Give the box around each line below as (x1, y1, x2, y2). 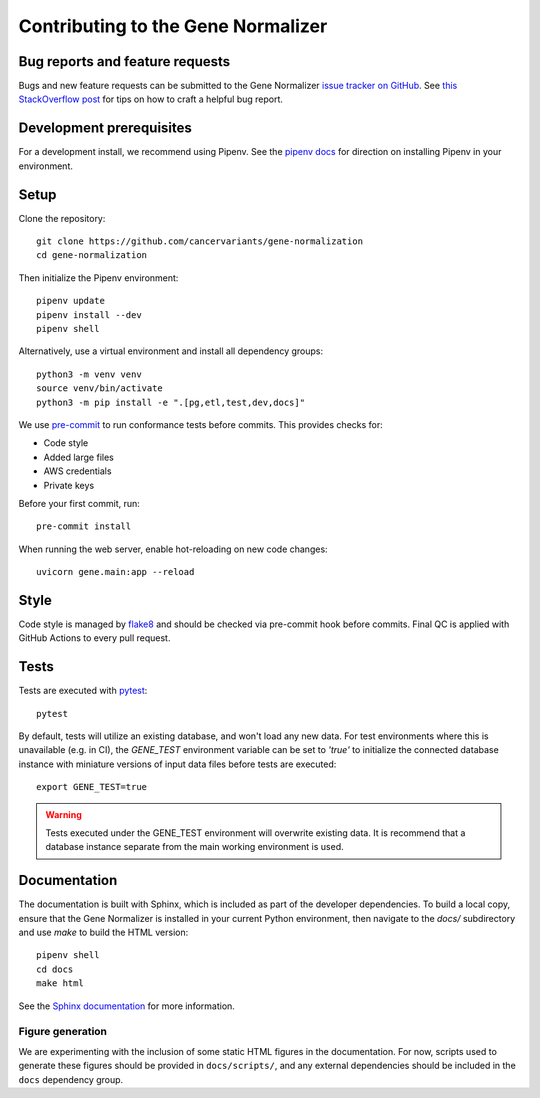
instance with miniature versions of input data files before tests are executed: (18, 758, 337, 770)
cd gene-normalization (36, 250, 148, 261)
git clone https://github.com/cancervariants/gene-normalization (36, 236, 364, 247)
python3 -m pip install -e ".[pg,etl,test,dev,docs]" (36, 396, 305, 408)
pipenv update (36, 295, 105, 307)
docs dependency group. (18, 1073, 124, 1085)
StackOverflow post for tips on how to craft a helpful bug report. (18, 93, 284, 105)
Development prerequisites (18, 120, 192, 137)
